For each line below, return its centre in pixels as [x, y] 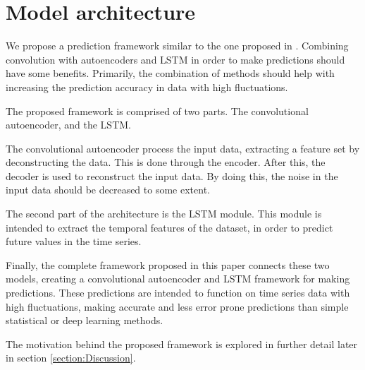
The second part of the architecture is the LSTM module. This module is [164, 214]
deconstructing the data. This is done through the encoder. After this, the [166, 162]
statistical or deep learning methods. [85, 320]
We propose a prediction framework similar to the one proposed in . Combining [177, 46]
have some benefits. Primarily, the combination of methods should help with [170, 73]
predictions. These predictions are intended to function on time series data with [178, 293]
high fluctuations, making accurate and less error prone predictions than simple [177, 306]
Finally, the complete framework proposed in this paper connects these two [168, 264]
